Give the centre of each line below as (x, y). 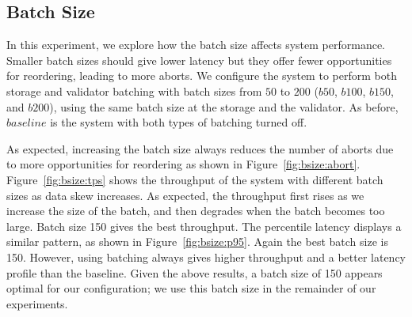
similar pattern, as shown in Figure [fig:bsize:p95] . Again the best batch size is (197, 242)
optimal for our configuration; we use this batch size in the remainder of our (191, 288)
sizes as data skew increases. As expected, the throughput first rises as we (185, 195)
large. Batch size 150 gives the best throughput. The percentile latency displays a (204, 226)
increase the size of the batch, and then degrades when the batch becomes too (196, 211)
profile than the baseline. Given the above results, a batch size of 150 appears (195, 272)
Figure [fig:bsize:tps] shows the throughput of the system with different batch (195, 179)
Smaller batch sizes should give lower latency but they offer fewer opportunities (199, 60)
